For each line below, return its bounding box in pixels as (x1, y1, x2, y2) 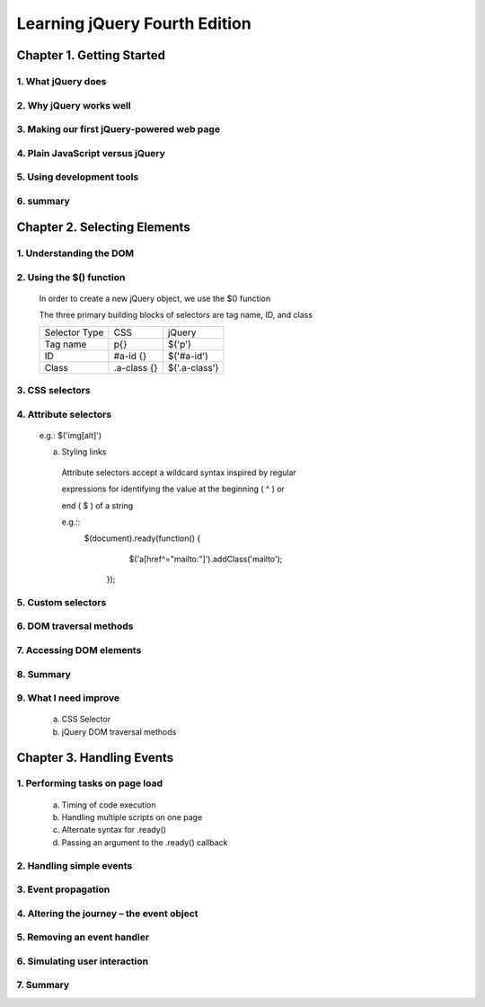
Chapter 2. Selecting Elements (16, 220, 190, 235)
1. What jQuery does (16, 75, 107, 87)
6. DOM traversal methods (16, 620, 134, 632)
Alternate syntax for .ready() (61, 825, 166, 835)
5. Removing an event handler (16, 931, 150, 943)
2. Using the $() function (16, 270, 126, 283)
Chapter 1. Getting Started (16, 48, 166, 63)
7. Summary (16, 979, 70, 992)
